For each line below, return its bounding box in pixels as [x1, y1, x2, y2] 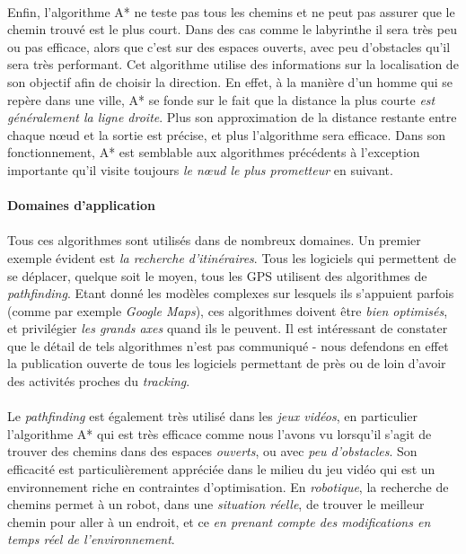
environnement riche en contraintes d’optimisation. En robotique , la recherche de [7, 477, 449, 496]
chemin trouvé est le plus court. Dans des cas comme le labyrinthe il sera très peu [7, 20, 457, 39]
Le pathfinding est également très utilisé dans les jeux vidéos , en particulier [7, 407, 418, 426]
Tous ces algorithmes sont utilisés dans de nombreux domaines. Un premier [7, 231, 421, 250]
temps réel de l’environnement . [7, 530, 175, 549]
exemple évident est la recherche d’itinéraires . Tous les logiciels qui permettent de [7, 248, 456, 267]
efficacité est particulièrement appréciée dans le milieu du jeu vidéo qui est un [7, 460, 435, 479]
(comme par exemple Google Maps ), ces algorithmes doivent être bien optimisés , [7, 301, 448, 320]
